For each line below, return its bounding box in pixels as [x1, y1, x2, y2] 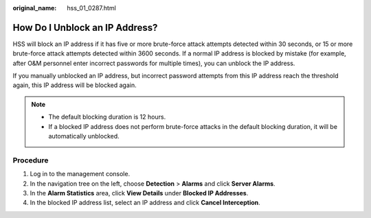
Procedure [12, 155, 49, 165]
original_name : [12, 4, 57, 12]
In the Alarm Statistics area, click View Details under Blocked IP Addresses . [30, 189, 249, 197]
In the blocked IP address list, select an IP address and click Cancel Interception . [30, 199, 260, 207]
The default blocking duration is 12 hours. [48, 113, 166, 121]
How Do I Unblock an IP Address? [12, 21, 158, 34]
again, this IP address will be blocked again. [12, 81, 137, 89]
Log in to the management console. [30, 170, 131, 178]
